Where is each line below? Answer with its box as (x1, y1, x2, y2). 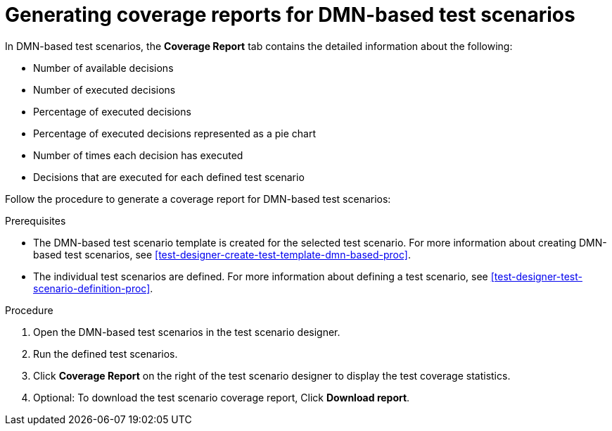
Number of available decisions (33, 61, 174, 74)
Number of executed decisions (33, 83, 176, 96)
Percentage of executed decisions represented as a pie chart (33, 127, 317, 139)
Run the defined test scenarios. (33, 347, 178, 360)
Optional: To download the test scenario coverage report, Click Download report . (33, 391, 410, 404)
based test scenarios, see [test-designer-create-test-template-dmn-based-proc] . (33, 248, 411, 261)
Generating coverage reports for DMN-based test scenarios (5, 3, 575, 27)
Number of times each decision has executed (33, 149, 243, 161)
